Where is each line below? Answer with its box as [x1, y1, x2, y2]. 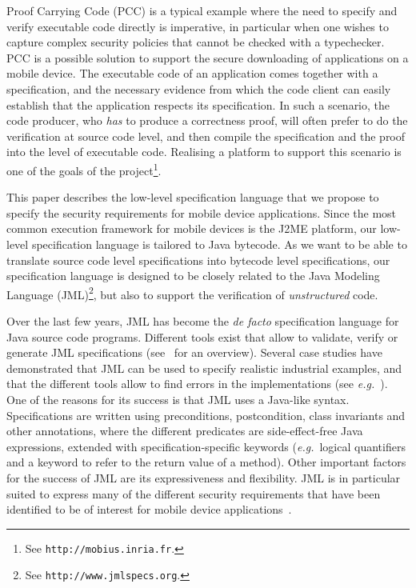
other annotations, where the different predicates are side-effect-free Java [6, 422, 363, 439]
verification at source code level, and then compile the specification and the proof [6, 127, 406, 144]
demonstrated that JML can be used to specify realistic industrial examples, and [6, 359, 402, 376]
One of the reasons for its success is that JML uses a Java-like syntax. [6, 390, 350, 407]
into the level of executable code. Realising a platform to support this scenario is [6, 143, 402, 160]
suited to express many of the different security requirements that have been [6, 485, 381, 502]
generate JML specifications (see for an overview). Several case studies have [6, 344, 382, 361]
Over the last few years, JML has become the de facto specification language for [6, 313, 399, 329]
